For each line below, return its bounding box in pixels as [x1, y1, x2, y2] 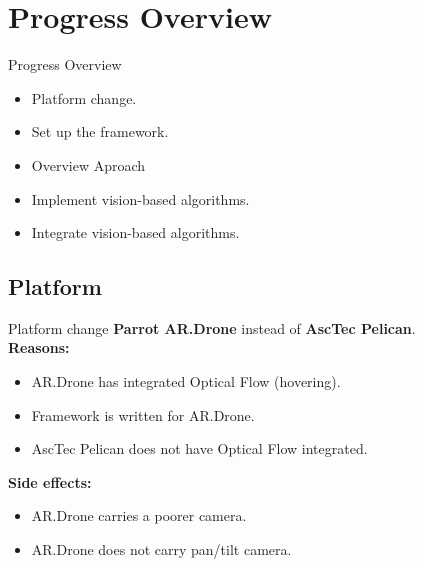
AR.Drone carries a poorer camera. [31, 505, 247, 526]
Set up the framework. [31, 121, 169, 142]
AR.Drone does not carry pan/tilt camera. [31, 539, 292, 560]
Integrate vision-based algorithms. [31, 222, 240, 243]
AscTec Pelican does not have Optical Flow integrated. [31, 438, 368, 459]
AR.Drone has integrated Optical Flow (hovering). [31, 371, 341, 392]
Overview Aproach [31, 154, 146, 175]
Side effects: [8, 471, 92, 492]
